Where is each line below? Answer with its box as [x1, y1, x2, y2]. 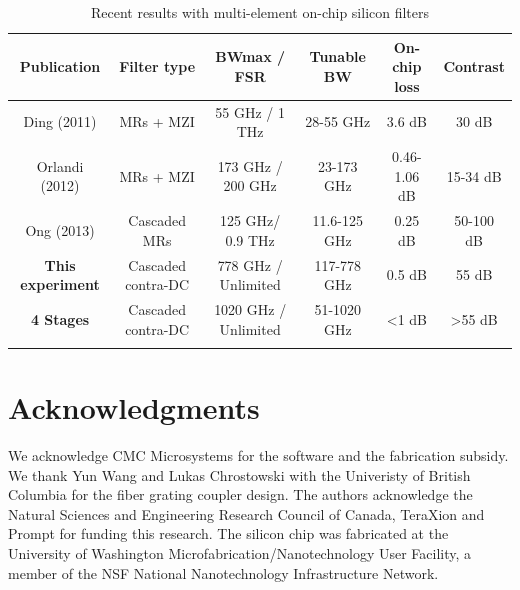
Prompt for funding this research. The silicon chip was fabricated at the [8, 523, 449, 544]
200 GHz [223, 175, 277, 196]
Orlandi [36, 155, 84, 176]
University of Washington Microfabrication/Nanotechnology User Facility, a [8, 543, 472, 563]
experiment [20, 274, 100, 295]
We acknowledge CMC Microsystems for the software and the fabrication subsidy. [8, 445, 509, 466]
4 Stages [30, 308, 90, 329]
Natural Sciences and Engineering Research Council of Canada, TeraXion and [8, 503, 485, 524]
